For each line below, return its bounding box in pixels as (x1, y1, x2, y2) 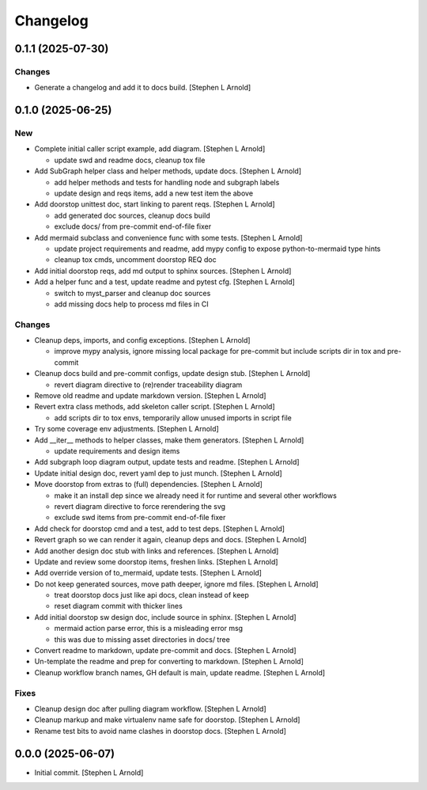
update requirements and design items (54, 446, 180, 455)
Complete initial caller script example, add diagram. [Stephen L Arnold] (34, 144, 266, 154)
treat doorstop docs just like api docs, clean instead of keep (54, 591, 249, 600)
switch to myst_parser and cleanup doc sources (54, 288, 211, 298)
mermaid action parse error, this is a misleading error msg (54, 624, 244, 633)
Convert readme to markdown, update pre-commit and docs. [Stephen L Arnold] (34, 646, 297, 655)
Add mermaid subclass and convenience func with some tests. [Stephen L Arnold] (34, 233, 303, 242)
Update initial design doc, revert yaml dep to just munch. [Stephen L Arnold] (34, 468, 282, 478)
